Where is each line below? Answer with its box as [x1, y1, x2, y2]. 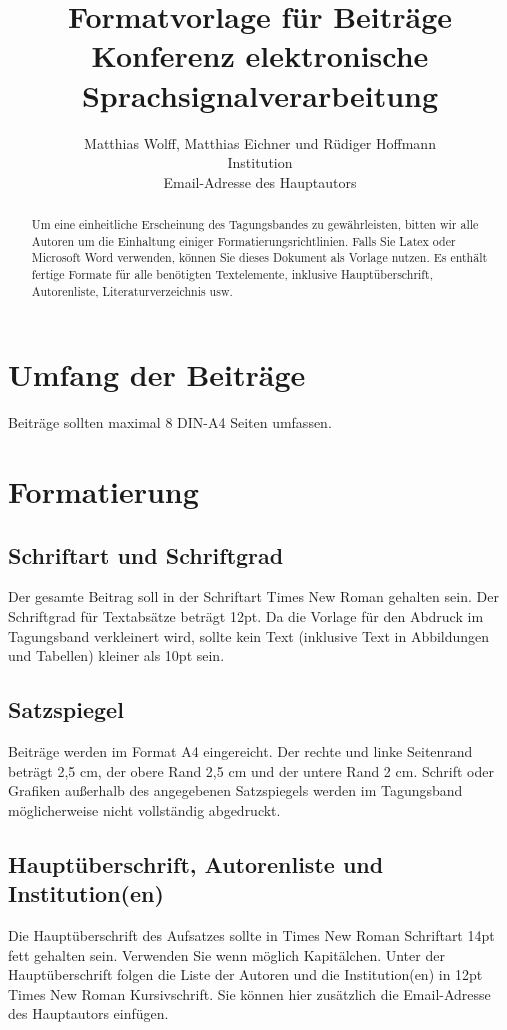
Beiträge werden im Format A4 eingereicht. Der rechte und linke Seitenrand [8, 741, 473, 762]
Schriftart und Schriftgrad [8, 539, 284, 570]
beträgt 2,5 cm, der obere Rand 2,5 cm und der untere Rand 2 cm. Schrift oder [8, 760, 494, 781]
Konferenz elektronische [91, 35, 429, 76]
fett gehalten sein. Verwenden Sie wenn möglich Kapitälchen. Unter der [8, 944, 445, 965]
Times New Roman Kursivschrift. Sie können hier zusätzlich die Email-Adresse [8, 983, 491, 1004]
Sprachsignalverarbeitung [81, 74, 439, 115]
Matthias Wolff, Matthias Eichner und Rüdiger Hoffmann [84, 132, 436, 153]
